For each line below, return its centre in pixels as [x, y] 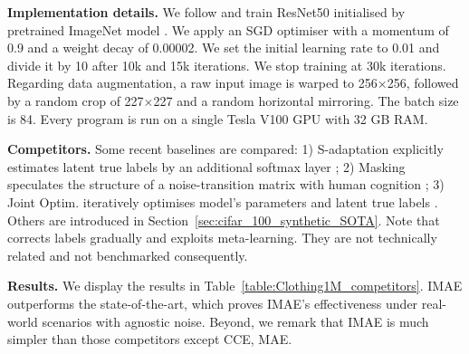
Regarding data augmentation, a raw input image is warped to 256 [192, 83]
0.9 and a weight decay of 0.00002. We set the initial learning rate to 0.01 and [224, 48]
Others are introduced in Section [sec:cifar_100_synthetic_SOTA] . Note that [224, 220]
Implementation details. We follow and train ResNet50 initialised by [206, 12]
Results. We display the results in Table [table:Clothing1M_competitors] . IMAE [235, 286]
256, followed [423, 83]
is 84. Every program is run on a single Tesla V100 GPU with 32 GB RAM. [218, 118]
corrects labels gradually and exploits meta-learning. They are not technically [222, 238]
